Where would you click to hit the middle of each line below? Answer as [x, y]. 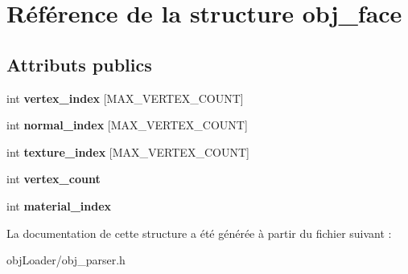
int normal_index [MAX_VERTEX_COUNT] [127, 125]
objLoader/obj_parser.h [66, 260]
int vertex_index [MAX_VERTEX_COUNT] [125, 98]
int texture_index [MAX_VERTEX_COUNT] [128, 151]
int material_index [59, 205]
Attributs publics [79, 64]
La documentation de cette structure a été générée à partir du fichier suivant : [199, 233]
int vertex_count [54, 179]
